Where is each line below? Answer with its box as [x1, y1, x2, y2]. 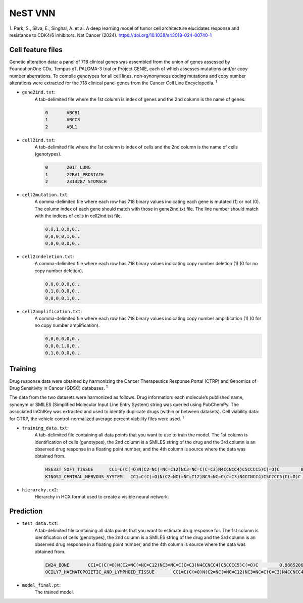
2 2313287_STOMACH [45, 179, 107, 184]
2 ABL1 [45, 124, 78, 130]
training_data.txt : [22, 425, 69, 431]
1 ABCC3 [45, 117, 80, 123]
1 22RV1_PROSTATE [45, 172, 105, 177]
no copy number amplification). [34, 322, 100, 328]
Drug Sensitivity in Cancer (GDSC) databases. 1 [9, 384, 108, 391]
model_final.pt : [22, 582, 61, 588]
